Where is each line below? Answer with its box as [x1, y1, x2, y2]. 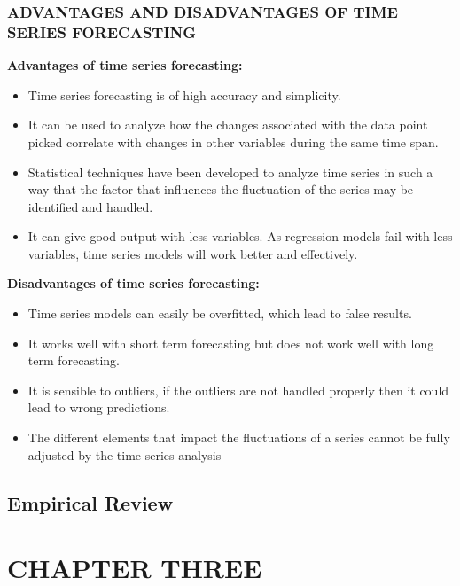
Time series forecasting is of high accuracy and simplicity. [27, 85, 341, 104]
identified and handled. [27, 197, 153, 215]
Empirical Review [7, 488, 174, 516]
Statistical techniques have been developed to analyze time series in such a [27, 162, 433, 181]
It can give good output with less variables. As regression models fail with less [27, 227, 453, 246]
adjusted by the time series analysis [27, 445, 222, 464]
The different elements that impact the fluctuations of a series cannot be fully [27, 428, 450, 447]
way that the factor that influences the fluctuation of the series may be [27, 180, 414, 199]
